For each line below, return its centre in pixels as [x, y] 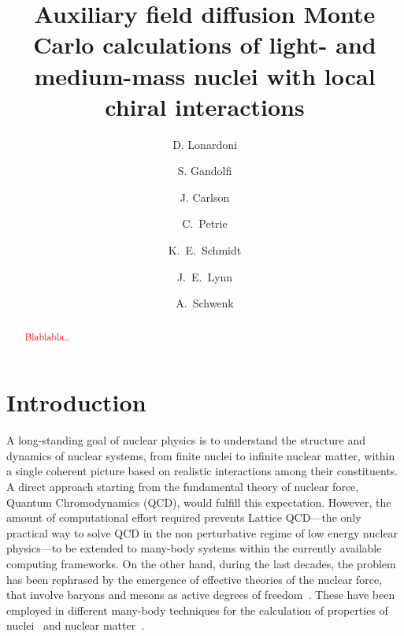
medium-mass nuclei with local [205, 75]
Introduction [76, 402]
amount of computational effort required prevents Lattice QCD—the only [184, 517]
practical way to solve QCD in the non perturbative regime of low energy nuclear [202, 532]
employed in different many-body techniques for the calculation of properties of [197, 610]
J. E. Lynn [205, 276]
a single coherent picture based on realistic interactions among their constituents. [202, 471]
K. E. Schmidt [205, 250]
